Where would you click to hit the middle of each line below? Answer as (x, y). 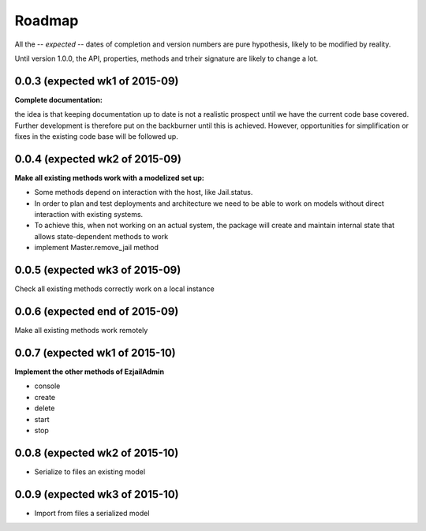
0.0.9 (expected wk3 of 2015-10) (97, 494)
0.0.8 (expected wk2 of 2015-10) (97, 452)
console (47, 386)
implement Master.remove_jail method (97, 248)
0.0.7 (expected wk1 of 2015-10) (95, 352)
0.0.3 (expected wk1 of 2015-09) (97, 81)
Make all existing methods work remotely (81, 331)
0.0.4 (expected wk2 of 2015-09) (98, 159)
